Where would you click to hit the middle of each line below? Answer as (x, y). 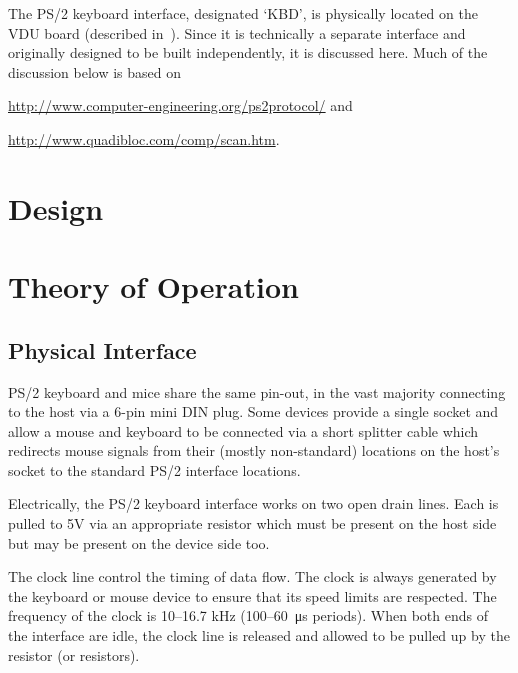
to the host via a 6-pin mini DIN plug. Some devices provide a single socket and (253, 411)
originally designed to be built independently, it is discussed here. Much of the (248, 52)
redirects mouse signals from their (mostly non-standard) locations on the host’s (254, 450)
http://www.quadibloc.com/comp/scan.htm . (144, 138)
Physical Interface (102, 349)
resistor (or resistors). (74, 654)
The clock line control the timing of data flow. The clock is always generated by (252, 576)
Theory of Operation (153, 286)
